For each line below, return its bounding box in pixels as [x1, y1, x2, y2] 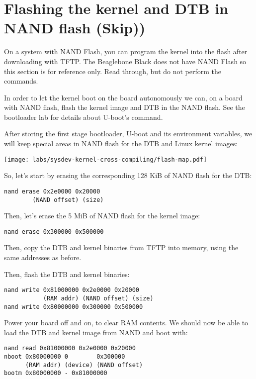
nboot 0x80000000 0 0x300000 [4, 353, 125, 361]
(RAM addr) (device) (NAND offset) [25, 361, 143, 369]
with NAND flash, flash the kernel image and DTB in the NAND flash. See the [4, 102, 245, 112]
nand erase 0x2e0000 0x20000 [4, 188, 100, 195]
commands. [4, 76, 38, 86]
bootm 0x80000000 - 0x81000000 [4, 370, 107, 377]
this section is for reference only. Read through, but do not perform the [4, 66, 222, 76]
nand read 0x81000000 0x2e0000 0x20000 [4, 345, 136, 352]
